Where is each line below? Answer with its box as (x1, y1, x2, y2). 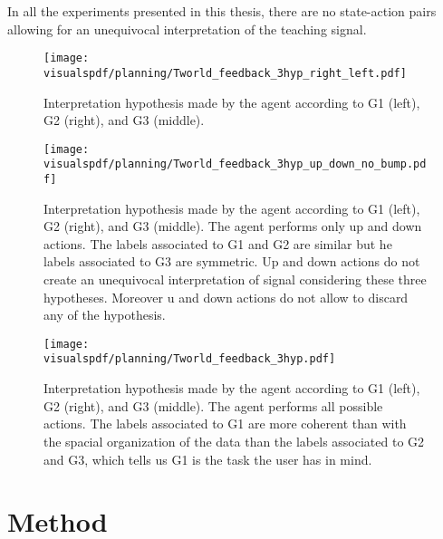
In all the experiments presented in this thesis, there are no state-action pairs (7, 2, 437, 20)
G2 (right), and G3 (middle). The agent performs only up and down (43, 217, 422, 236)
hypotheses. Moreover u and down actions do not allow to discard (43, 287, 409, 306)
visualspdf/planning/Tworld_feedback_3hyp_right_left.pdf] (43, 66, 407, 80)
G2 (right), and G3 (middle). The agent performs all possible (43, 396, 383, 415)
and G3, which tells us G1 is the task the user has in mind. (43, 449, 372, 468)
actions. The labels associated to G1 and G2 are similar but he (43, 234, 392, 253)
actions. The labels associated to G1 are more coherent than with (43, 414, 407, 433)
